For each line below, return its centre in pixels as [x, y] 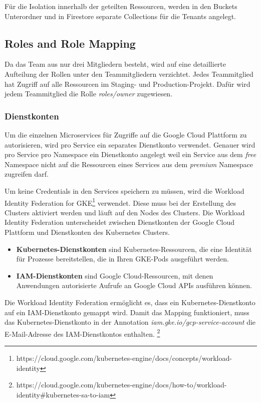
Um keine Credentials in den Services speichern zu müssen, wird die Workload [124, 190]
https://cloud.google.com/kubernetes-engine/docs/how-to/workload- [121, 385]
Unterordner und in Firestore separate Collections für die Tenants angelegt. [120, 16]
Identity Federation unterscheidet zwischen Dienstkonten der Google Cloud [119, 222]
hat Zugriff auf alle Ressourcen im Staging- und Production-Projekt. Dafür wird [127, 84]
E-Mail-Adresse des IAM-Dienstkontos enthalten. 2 [82, 333]
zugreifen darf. [27, 174]
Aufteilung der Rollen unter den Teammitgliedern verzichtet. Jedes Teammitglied [129, 74]
